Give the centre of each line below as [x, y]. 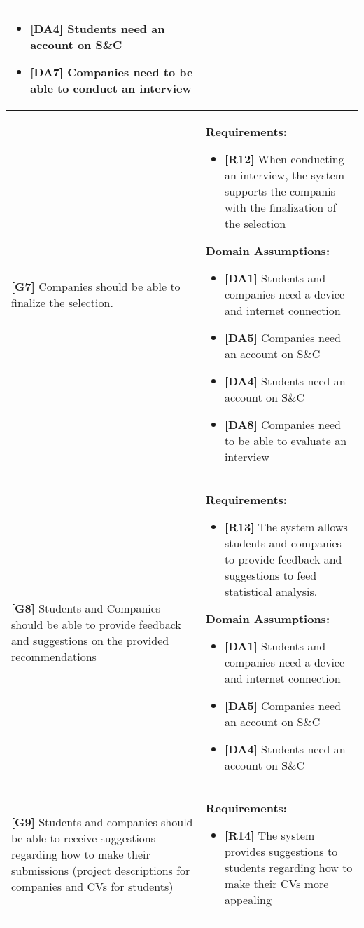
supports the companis [280, 191]
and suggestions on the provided [90, 640]
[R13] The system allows [286, 527]
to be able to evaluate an [286, 441]
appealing [248, 900]
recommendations [54, 656]
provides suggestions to [281, 851]
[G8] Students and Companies [86, 608]
